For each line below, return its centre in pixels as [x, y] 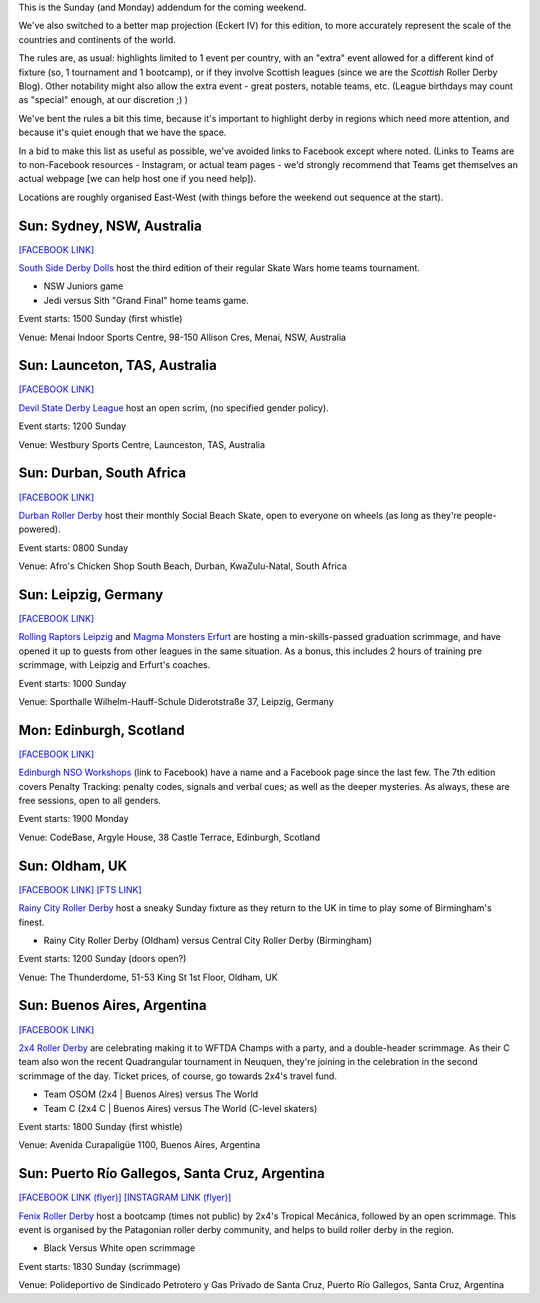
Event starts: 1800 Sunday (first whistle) [101, 1126]
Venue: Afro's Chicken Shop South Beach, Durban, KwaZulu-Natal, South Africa [182, 566]
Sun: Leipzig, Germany [91, 594]
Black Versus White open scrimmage [119, 1248]
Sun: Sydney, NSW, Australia [110, 225]
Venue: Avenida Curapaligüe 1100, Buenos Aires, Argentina [139, 1145]
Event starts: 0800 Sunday [73, 547]
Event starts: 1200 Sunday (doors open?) [102, 959]
